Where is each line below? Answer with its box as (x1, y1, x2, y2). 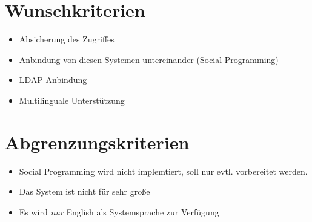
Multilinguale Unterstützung (19, 93, 125, 106)
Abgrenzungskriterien (5, 129, 190, 154)
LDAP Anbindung (19, 73, 87, 86)
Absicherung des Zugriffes (19, 33, 115, 45)
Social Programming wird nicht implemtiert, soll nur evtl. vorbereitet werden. (19, 164, 308, 177)
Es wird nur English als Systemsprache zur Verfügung (19, 205, 219, 218)
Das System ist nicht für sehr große (19, 185, 150, 198)
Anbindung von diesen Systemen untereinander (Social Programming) (19, 53, 279, 66)
